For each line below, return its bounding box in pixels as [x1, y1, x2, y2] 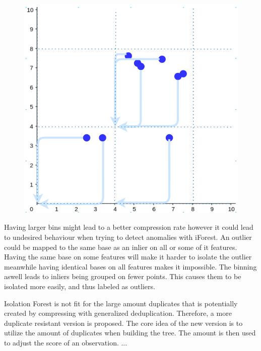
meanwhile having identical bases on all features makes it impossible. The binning [4, 261, 257, 272]
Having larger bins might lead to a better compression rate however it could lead [4, 222, 253, 232]
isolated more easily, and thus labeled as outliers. [4, 281, 155, 291]
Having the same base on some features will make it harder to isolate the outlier [4, 251, 252, 262]
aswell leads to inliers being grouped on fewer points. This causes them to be [4, 271, 241, 282]
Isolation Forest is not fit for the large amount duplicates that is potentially [4, 298, 238, 308]
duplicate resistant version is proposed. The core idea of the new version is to [4, 317, 243, 328]
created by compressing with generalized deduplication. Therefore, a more [4, 308, 232, 318]
